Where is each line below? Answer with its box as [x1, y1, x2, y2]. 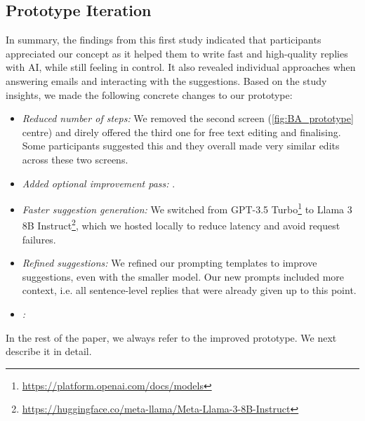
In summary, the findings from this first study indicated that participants [6, 32, 321, 47]
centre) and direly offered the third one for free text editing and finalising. [22, 124, 341, 139]
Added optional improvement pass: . [22, 175, 175, 190]
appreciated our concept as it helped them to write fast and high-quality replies [6, 46, 348, 60]
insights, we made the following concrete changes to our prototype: [6, 87, 293, 102]
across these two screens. [22, 152, 128, 166]
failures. [22, 232, 56, 246]
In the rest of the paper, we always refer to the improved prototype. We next [6, 330, 337, 345]
